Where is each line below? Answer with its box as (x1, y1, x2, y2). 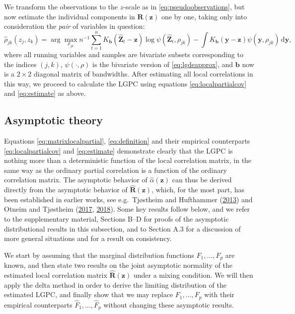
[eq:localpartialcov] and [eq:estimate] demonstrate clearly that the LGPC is (4, 145, 233, 156)
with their (204, 289, 234, 300)
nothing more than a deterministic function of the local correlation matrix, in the (4, 155, 252, 165)
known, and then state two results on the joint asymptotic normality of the (4, 260, 233, 270)
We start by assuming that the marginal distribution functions (4, 249, 194, 260)
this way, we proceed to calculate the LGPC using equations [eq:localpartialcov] (4, 78, 247, 88)
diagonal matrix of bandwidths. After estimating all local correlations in (33, 69, 253, 79)
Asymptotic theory (4, 112, 103, 128)
